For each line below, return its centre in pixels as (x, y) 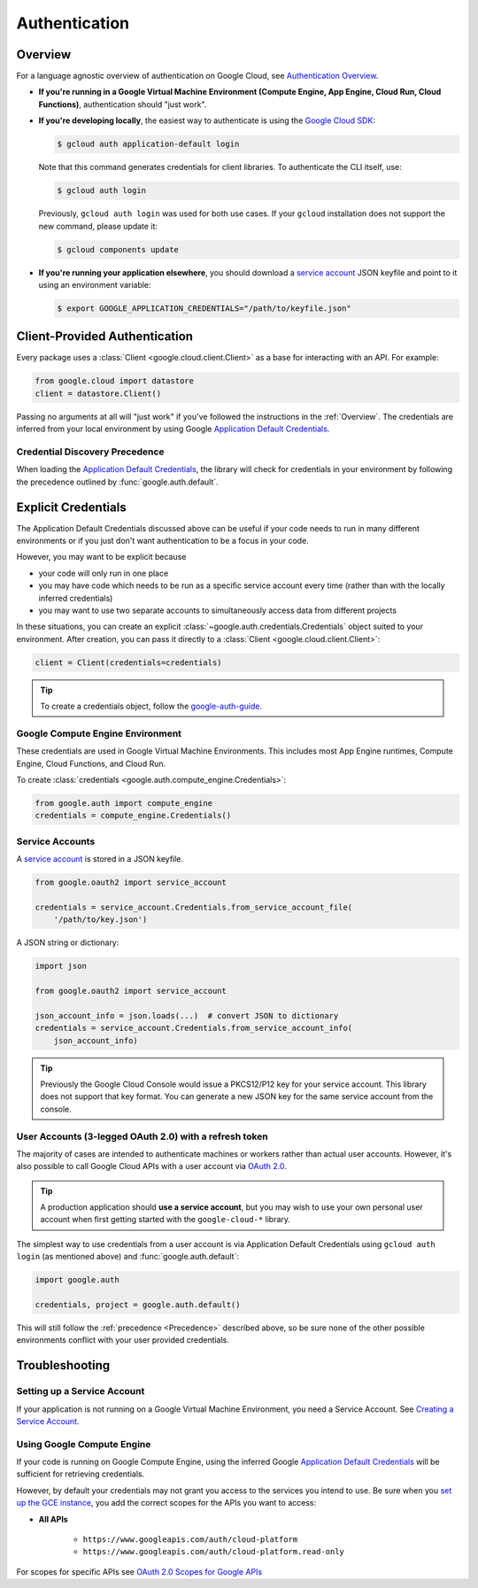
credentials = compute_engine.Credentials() (133, 816)
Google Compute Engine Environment (99, 733)
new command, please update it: (98, 226)
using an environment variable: (95, 284)
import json (61, 966)
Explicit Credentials (72, 507)
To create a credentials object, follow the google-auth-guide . (151, 706)
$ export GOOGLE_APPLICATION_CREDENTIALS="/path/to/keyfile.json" (204, 308)
